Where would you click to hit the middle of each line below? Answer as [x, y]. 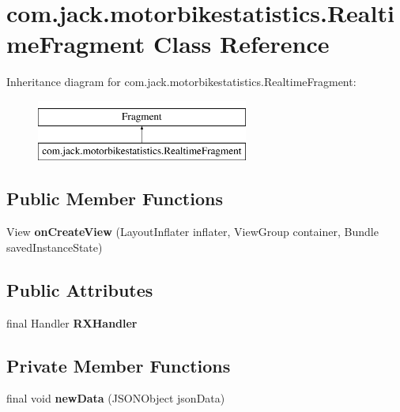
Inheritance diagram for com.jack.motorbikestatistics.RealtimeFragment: [181, 82]
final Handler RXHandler [72, 322]
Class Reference [242, 44]
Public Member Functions [115, 199]
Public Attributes [80, 289]
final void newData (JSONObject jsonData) [116, 398]
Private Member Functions [119, 365]
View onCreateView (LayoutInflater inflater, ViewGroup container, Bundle [192, 232]
